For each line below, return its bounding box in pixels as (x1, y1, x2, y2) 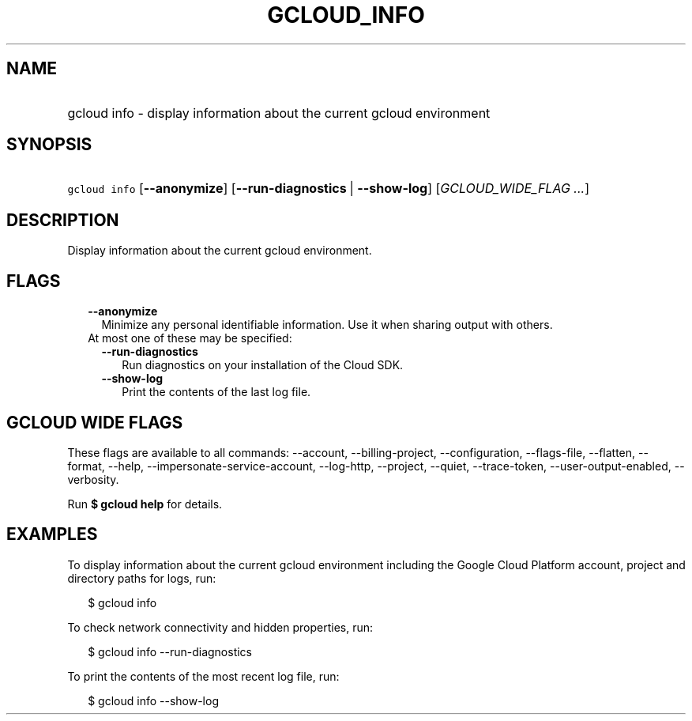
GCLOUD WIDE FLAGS (6, 412, 183, 432)
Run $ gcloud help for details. (67, 496, 223, 511)
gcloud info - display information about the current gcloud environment (67, 104, 491, 121)
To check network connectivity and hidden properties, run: (67, 620, 374, 634)
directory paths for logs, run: (67, 571, 216, 585)
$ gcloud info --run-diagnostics (88, 644, 252, 659)
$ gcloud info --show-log (88, 693, 219, 708)
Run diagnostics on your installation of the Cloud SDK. (122, 358, 404, 372)
